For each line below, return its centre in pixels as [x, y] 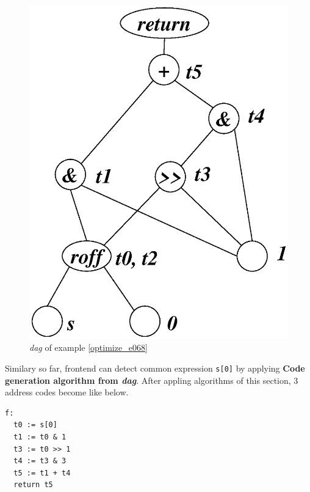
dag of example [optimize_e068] [88, 347]
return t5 [33, 485]
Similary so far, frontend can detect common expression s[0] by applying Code [155, 368]
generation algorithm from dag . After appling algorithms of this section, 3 [152, 380]
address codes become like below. [67, 392]
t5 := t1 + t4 [42, 473]
